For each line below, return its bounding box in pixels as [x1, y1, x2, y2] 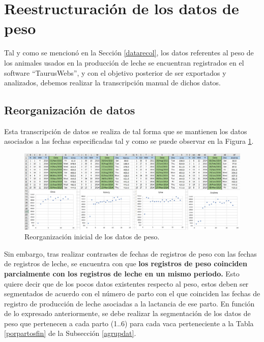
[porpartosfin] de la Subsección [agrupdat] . [4, 328, 136, 338]
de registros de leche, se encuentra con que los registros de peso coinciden [4, 258, 247, 269]
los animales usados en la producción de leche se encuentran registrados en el [4, 57, 244, 68]
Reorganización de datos [4, 102, 135, 118]
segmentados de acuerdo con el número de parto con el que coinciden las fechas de [4, 288, 260, 299]
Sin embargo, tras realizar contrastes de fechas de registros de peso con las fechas [4, 248, 257, 259]
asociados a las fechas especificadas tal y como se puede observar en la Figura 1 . [4, 136, 254, 146]
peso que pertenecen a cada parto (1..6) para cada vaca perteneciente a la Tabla [4, 318, 254, 328]
